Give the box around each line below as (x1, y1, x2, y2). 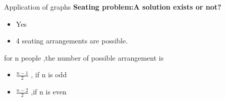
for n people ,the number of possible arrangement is (4, 52, 164, 63)
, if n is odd (31, 69, 67, 80)
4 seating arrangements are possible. (16, 35, 128, 46)
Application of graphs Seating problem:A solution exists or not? (4, 2, 221, 12)
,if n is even (31, 86, 67, 97)
